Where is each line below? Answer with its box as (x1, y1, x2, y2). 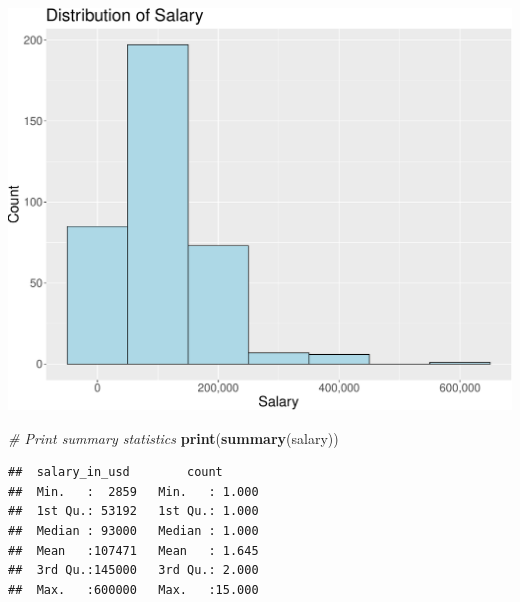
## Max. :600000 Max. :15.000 (8, 582, 259, 597)
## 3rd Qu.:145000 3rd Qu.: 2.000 (8, 563, 259, 578)
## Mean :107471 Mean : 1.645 (8, 543, 259, 558)
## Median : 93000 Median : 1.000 (8, 524, 259, 539)
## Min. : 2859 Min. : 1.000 (8, 484, 259, 499)
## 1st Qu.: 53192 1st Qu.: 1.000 (8, 504, 259, 519)
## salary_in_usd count (8, 465, 223, 480)
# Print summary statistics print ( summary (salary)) (8, 427, 339, 448)
